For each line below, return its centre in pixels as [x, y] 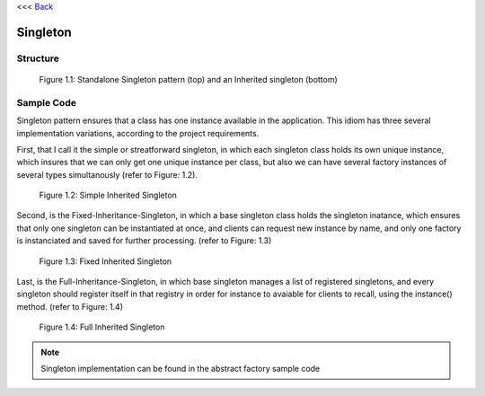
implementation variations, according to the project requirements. [138, 133]
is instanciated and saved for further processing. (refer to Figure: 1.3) [144, 241]
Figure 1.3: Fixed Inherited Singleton [106, 261]
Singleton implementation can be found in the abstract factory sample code [181, 368]
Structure [38, 58]
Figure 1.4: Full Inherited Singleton [102, 327]
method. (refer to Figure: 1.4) [70, 306]
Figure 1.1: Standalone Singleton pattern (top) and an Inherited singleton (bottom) [189, 79]
